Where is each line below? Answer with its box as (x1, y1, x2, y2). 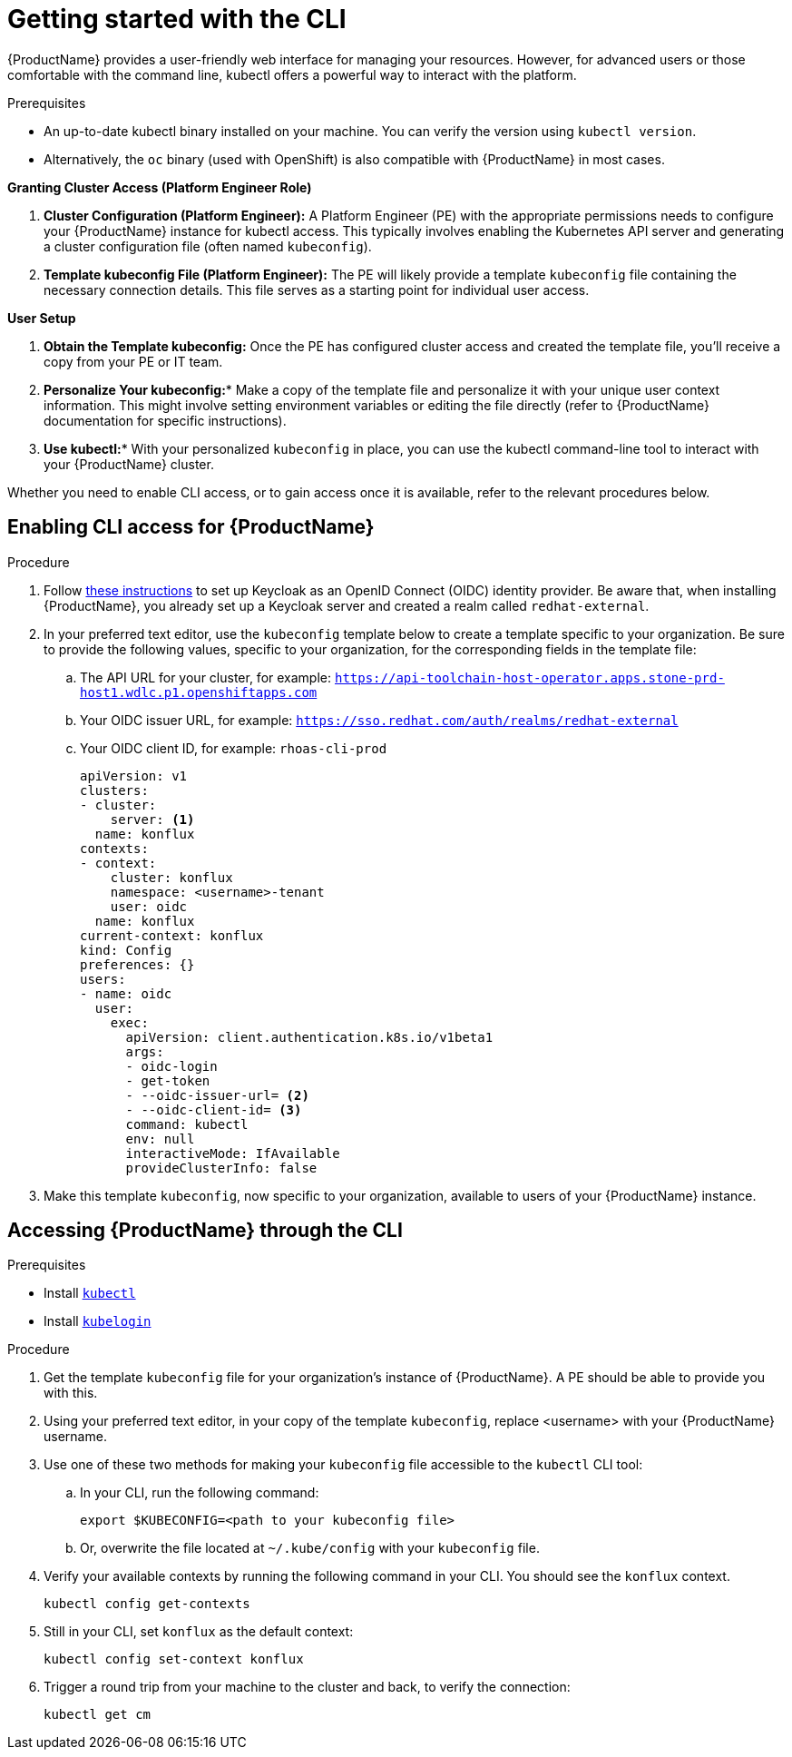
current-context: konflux (80, 928, 264, 943)
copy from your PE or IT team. (44, 353, 223, 369)
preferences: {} (80, 957, 195, 972)
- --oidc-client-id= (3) (125, 1102, 302, 1117)
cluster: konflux (110, 869, 233, 885)
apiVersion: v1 (80, 768, 188, 783)
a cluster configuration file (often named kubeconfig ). (44, 238, 372, 254)
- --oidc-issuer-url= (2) (125, 1087, 309, 1103)
